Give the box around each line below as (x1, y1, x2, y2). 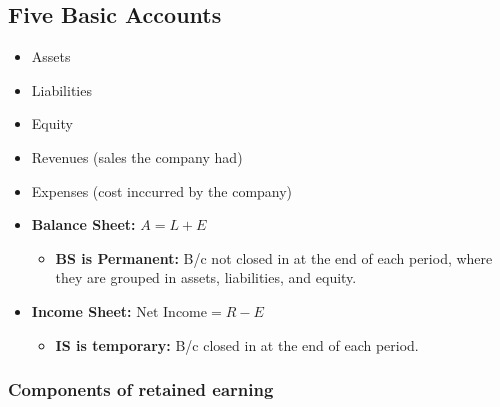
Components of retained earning (8, 377, 274, 402)
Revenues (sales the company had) (31, 146, 243, 167)
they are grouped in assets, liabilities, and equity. (55, 267, 357, 288)
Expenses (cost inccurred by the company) (31, 180, 293, 201)
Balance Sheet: (31, 214, 136, 235)
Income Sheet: (31, 300, 132, 321)
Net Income (136, 305, 207, 320)
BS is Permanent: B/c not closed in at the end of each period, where (55, 247, 493, 268)
